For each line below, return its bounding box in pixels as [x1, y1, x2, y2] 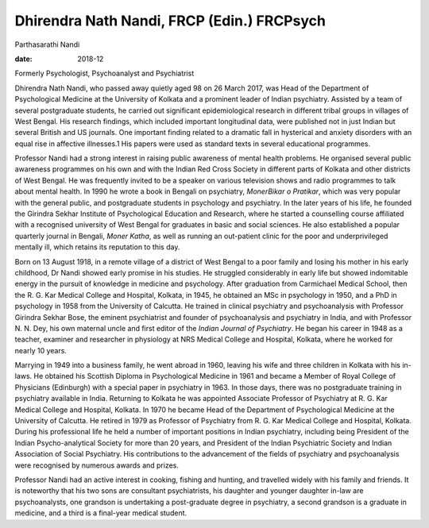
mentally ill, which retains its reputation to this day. [14, 242, 180, 252]
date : [14, 54, 33, 64]
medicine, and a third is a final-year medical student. [14, 508, 187, 518]
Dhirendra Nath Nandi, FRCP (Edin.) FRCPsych [14, 12, 326, 29]
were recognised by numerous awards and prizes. [14, 461, 179, 470]
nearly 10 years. [14, 345, 68, 355]
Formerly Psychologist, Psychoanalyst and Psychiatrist [14, 68, 195, 79]
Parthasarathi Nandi [14, 40, 80, 49]
